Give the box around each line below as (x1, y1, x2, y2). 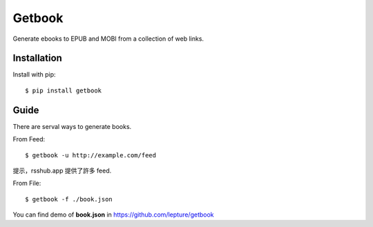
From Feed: (12, 135, 46, 144)
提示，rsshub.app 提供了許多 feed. (12, 166, 112, 175)
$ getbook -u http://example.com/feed (25, 151, 157, 159)
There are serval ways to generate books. (12, 122, 132, 130)
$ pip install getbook (25, 86, 102, 95)
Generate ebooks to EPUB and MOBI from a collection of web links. (12, 34, 204, 43)
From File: (12, 179, 41, 188)
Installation (12, 52, 62, 64)
